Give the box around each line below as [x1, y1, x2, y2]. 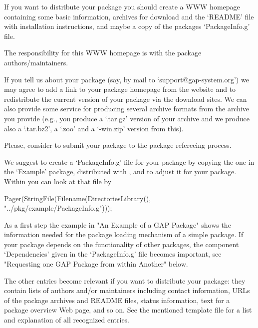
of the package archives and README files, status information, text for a [4, 295, 230, 305]
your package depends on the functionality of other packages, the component [4, 239, 239, 249]
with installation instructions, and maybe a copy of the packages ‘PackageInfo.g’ [4, 21, 250, 31]
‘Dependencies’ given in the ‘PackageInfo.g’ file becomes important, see [4, 249, 222, 259]
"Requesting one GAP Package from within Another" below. [4, 259, 188, 269]
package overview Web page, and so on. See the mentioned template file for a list [4, 305, 252, 315]
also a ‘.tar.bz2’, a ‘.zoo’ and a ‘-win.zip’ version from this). [4, 123, 184, 133]
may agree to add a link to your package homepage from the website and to [4, 84, 236, 94]
